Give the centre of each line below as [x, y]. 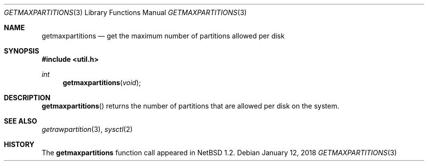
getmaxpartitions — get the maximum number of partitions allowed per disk [163, 36]
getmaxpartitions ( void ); [102, 82]
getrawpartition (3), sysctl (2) [87, 129]
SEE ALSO [21, 121]
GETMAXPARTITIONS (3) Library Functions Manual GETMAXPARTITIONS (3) [125, 12]
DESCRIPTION [27, 98]
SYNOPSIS [22, 51]
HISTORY [19, 144]
